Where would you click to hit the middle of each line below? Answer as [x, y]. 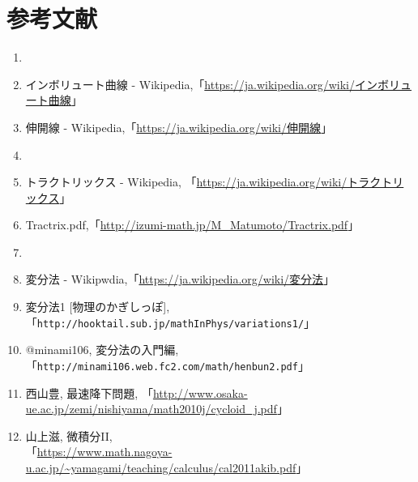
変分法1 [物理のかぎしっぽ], [98, 307]
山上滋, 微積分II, [69, 435]
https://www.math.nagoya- [104, 452]
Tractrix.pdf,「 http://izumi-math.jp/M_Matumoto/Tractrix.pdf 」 [192, 225]
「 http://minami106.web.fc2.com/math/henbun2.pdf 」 [167, 365]
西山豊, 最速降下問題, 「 [89, 392]
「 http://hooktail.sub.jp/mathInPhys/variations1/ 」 [171, 322]
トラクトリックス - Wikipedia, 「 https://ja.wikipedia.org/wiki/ [186, 182]
